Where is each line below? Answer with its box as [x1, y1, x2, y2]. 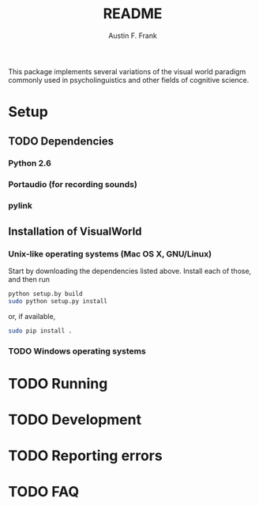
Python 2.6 [8, 158, 51, 169]
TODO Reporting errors [8, 447, 163, 465]
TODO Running [8, 374, 108, 392]
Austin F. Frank [107, 31, 158, 40]
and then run [8, 274, 50, 284]
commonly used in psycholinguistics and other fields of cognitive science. [8, 75, 250, 84]
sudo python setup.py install [8, 297, 108, 305]
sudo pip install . [8, 327, 73, 335]
